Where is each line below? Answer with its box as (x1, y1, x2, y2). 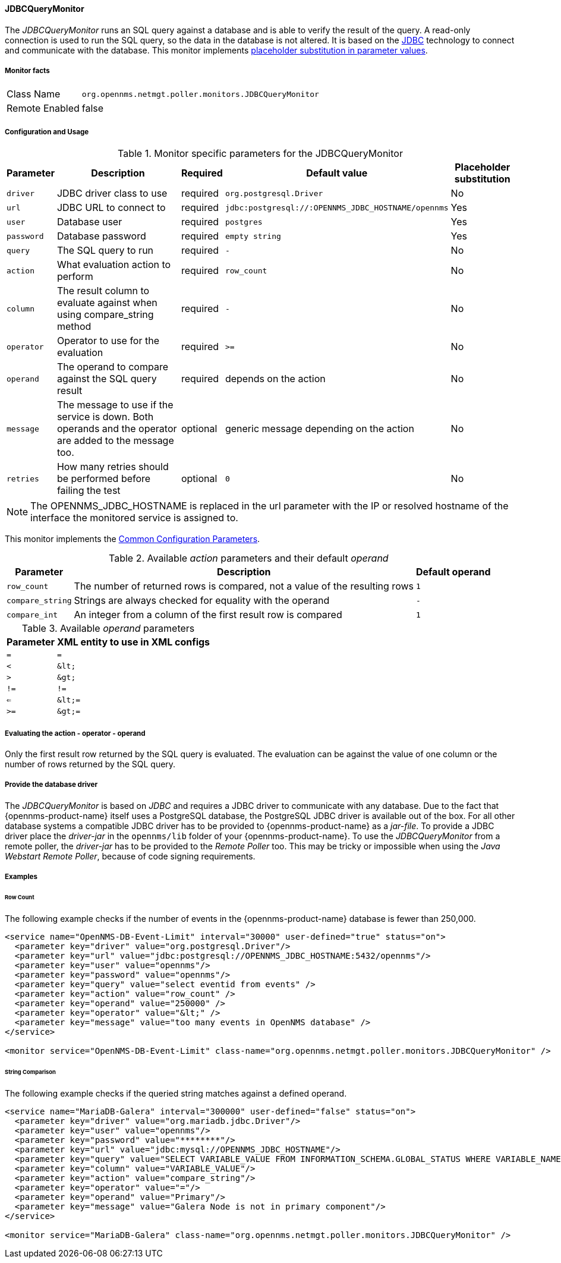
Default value (306, 167, 368, 179)
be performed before (56, 473, 151, 485)
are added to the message (56, 434, 174, 447)
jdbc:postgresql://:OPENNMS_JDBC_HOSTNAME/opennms (225, 203, 449, 212)
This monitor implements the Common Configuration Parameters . (5, 534, 260, 544)
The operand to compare (56, 361, 168, 373)
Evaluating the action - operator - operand (5, 729, 146, 738)
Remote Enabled (7, 102, 80, 115)
